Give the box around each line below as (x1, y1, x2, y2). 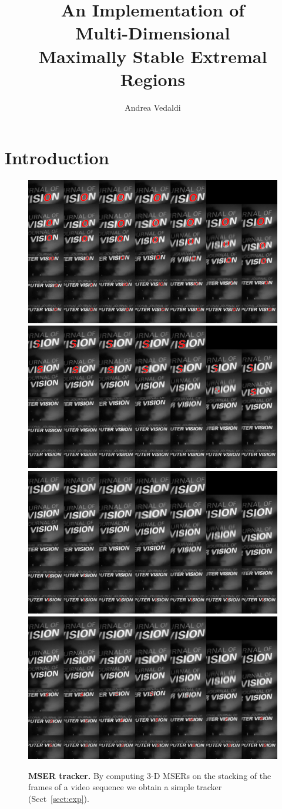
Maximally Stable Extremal (38, 44, 267, 68)
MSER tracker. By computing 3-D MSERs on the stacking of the (28, 769, 271, 781)
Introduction (5, 145, 109, 170)
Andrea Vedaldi (125, 101, 181, 113)
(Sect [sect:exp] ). (28, 792, 89, 804)
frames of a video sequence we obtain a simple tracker (28, 781, 222, 793)
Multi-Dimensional (75, 21, 230, 45)
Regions (120, 67, 186, 91)
